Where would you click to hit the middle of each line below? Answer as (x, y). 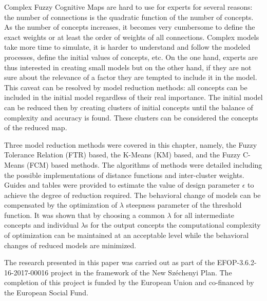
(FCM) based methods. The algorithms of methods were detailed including (145, 164)
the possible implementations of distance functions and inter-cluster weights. (124, 175)
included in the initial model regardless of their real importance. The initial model (133, 97)
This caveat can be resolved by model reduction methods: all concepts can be (126, 87)
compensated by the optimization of (61, 205)
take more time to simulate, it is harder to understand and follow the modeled (127, 47)
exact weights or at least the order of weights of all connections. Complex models (132, 37)
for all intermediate (204, 215)
